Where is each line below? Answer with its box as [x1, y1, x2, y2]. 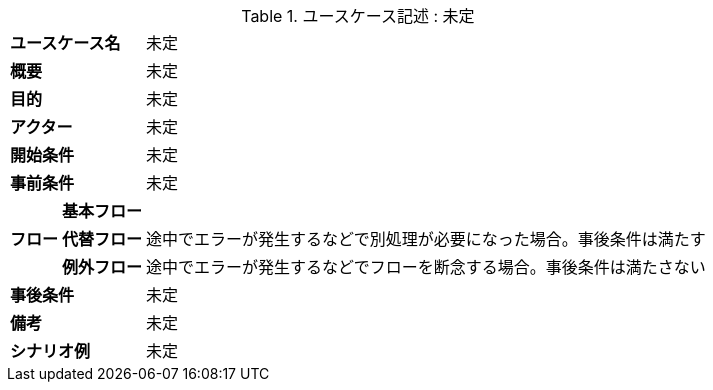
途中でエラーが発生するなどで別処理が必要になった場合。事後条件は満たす [146, 229, 706, 249]
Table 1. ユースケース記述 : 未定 [241, 6, 475, 26]
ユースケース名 [10, 33, 121, 53]
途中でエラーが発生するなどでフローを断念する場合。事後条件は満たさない [146, 257, 706, 277]
